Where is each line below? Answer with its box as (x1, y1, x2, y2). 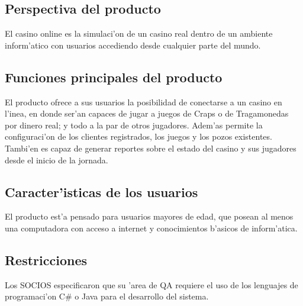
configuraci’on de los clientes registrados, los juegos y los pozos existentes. (5, 130, 272, 143)
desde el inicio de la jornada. (5, 153, 108, 166)
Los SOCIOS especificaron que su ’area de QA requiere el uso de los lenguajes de (5, 278, 298, 291)
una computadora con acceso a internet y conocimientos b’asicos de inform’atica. (5, 221, 298, 234)
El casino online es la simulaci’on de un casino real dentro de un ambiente (5, 27, 273, 40)
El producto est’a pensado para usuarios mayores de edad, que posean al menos (5, 210, 294, 223)
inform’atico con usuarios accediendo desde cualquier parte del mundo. (5, 38, 261, 51)
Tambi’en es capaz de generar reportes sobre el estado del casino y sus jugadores (5, 141, 296, 154)
